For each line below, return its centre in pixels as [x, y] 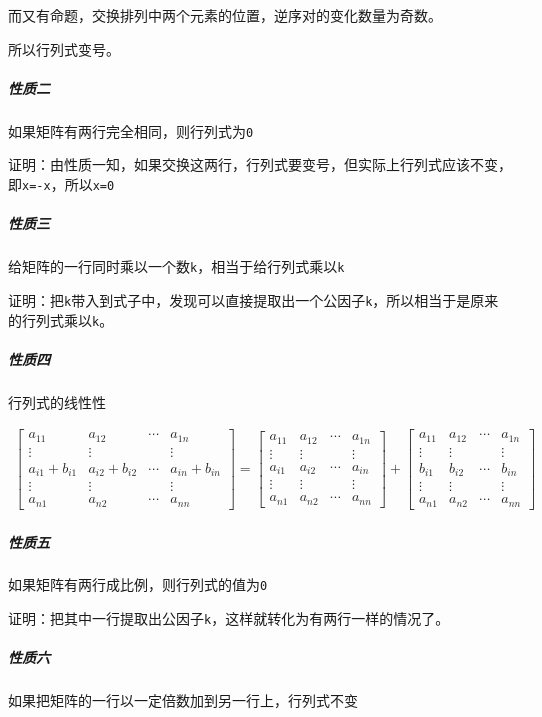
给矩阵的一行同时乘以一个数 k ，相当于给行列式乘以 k [176, 266]
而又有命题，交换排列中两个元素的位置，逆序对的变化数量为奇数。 [225, 15]
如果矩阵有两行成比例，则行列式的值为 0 [138, 584]
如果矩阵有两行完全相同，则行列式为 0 [131, 130]
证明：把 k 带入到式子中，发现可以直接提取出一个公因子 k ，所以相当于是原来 [253, 299]
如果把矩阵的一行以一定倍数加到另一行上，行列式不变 [183, 700]
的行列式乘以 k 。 [61, 319]
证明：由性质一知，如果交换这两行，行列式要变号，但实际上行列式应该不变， [260, 164]
